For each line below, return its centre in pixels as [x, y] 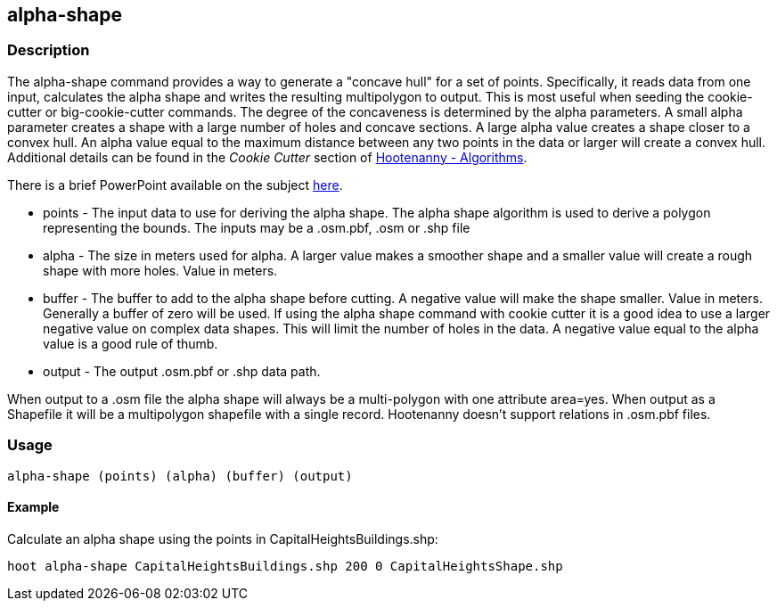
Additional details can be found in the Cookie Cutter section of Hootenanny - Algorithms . [267, 157]
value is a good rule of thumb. [131, 343]
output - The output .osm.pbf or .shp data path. [182, 371]
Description [49, 50]
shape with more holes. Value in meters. [160, 270]
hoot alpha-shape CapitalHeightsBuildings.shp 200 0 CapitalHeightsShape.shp [285, 566]
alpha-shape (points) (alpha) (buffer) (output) [180, 476]
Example [33, 507]
